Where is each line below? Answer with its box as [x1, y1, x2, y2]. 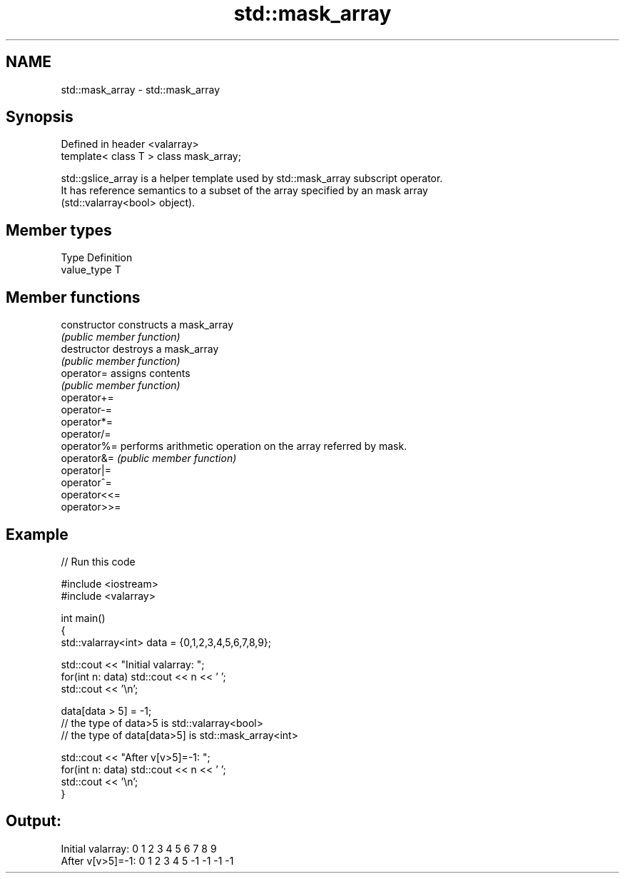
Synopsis [6, 108, 73, 126]
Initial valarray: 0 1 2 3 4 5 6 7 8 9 [61, 842, 217, 855]
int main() [61, 611, 106, 624]
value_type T [61, 263, 121, 276]
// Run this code [61, 555, 136, 568]
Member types [6, 221, 112, 239]
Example [6, 525, 68, 543]
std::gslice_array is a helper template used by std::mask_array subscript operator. [61, 172, 443, 185]
